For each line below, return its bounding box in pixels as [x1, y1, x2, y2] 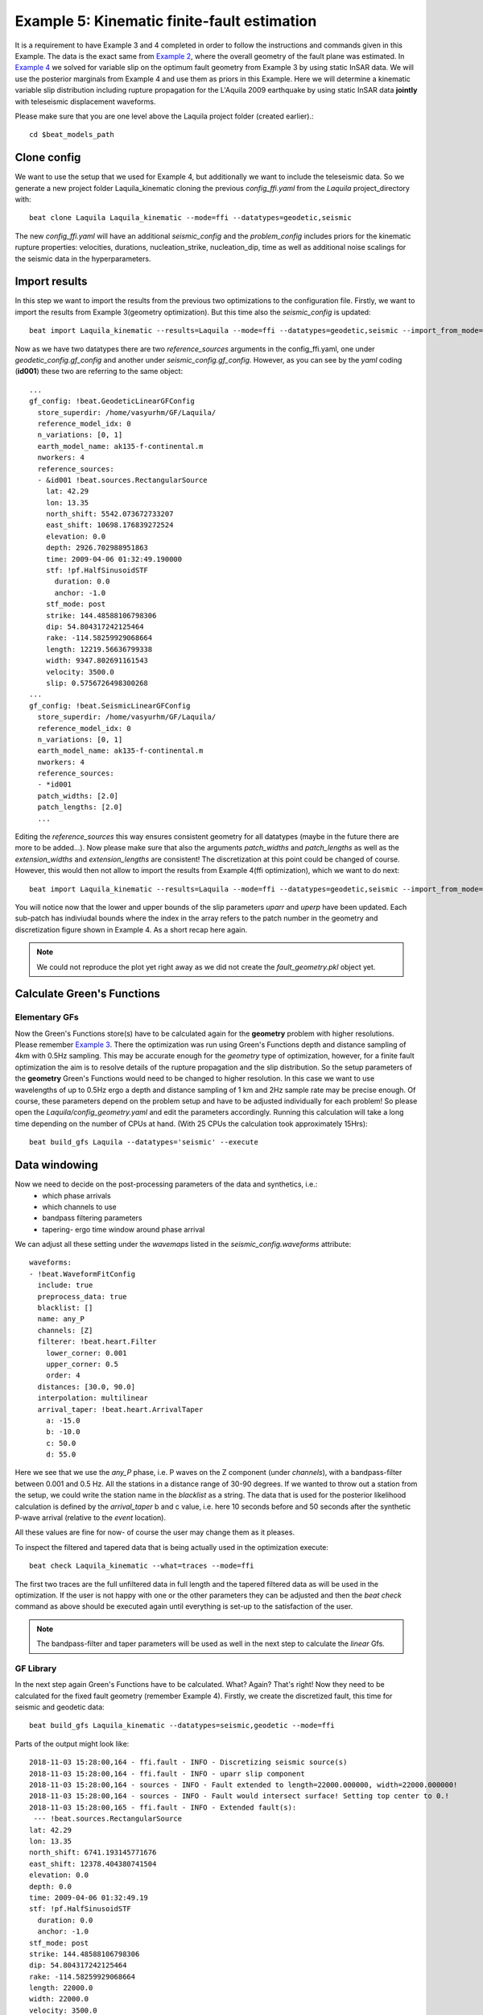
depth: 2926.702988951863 [45, 543, 149, 552]
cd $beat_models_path [29, 130, 114, 139]
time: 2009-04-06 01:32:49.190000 [45, 555, 183, 563]
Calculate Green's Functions [14, 987, 161, 1001]
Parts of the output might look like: [14, 1739, 130, 1748]
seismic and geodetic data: [14, 1702, 105, 1712]
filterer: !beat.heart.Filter [37, 1337, 157, 1346]
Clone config [14, 151, 81, 164]
